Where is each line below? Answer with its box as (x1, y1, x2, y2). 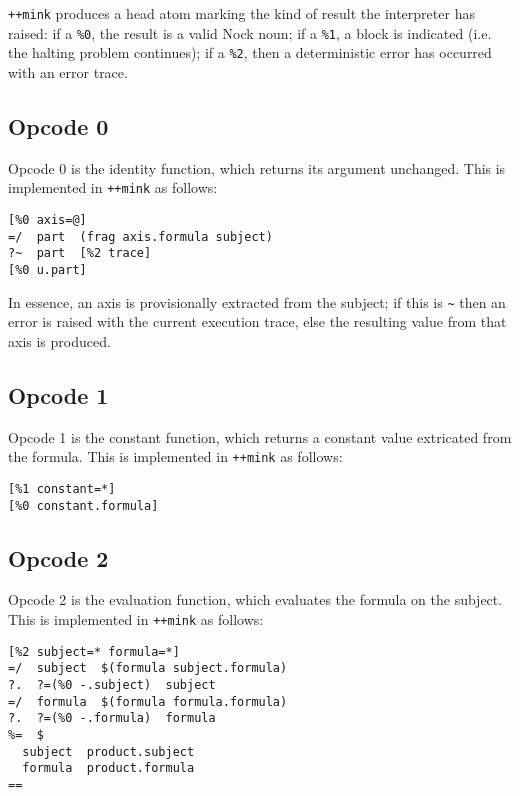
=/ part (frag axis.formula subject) (8, 229, 273, 244)
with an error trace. (8, 61, 128, 82)
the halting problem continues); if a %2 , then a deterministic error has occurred (8, 42, 492, 63)
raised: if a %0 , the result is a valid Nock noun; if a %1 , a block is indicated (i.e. (8, 22, 492, 43)
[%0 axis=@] (8, 213, 87, 228)
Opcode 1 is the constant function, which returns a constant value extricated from (8, 426, 512, 447)
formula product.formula (22, 761, 195, 776)
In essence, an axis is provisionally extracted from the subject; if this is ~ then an (8, 291, 506, 312)
